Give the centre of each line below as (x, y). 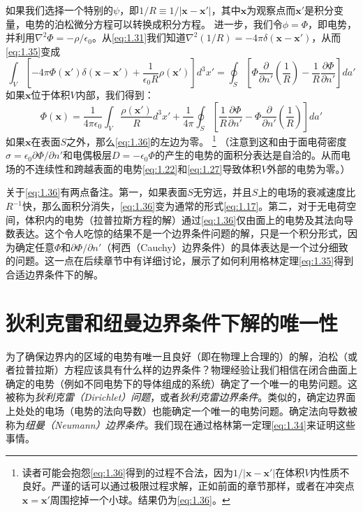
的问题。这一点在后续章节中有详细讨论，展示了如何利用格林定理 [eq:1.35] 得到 (180, 261)
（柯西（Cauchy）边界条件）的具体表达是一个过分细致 (225, 247)
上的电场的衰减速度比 (307, 192)
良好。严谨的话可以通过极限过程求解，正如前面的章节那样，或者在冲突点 (188, 486)
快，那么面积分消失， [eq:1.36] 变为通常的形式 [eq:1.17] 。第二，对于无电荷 (184, 206)
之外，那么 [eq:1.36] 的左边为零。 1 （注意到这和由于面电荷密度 (207, 140)
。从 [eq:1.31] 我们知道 (139, 37)
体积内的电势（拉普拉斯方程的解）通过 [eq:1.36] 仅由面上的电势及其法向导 (189, 219)
